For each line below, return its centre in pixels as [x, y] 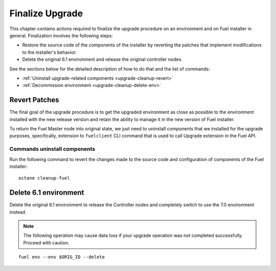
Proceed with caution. [46, 242]
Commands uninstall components [52, 149]
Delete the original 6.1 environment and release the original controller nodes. [102, 59]
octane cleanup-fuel [44, 178]
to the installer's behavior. [49, 52]
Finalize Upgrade [46, 13]
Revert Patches [34, 100]
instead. [18, 212]
